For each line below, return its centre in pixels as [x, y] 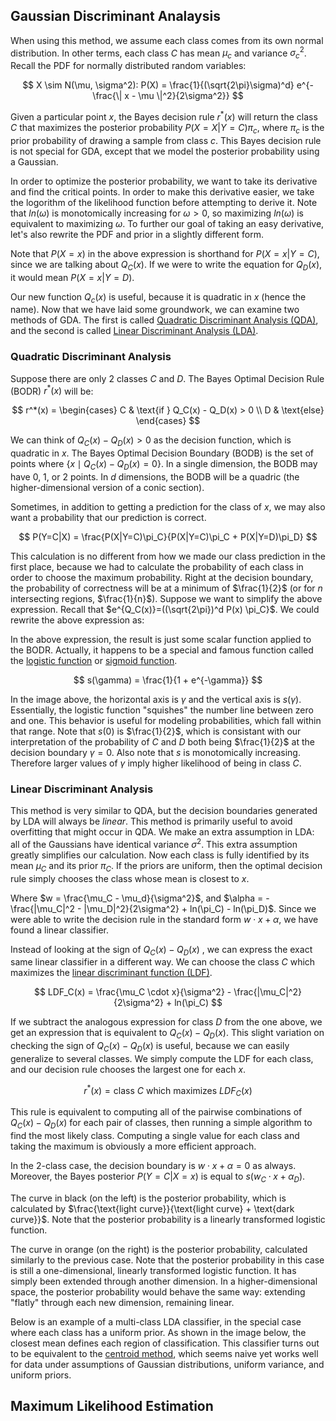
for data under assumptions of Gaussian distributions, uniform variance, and [167, 1365]
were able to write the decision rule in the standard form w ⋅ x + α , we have [164, 919]
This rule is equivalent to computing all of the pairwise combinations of [156, 1112]
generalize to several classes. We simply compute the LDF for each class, [162, 1058]
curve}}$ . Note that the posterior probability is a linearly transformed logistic [168, 1220]
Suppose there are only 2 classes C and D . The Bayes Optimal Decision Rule [167, 378]
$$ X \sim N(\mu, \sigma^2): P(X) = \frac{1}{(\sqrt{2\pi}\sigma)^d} [158, 85]
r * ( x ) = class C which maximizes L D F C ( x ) [168, 1091]
